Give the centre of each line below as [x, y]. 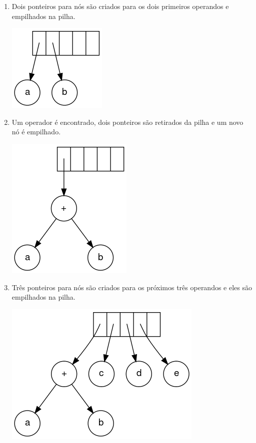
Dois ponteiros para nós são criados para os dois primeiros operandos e [120, 6]
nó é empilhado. [36, 132]
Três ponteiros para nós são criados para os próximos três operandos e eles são [132, 287]
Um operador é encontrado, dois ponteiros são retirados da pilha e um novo [127, 122]
